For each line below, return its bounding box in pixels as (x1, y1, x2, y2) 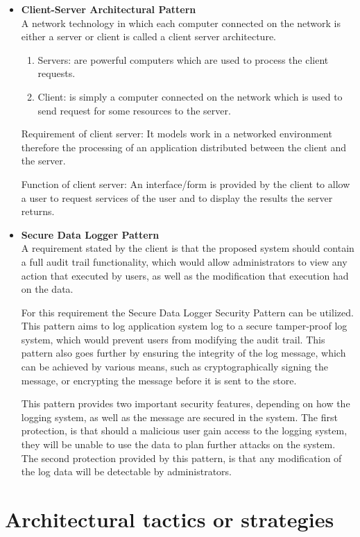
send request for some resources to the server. (37, 103, 231, 117)
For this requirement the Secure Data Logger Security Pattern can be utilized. (21, 305, 354, 319)
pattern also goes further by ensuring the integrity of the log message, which (21, 346, 346, 360)
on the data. (21, 282, 74, 296)
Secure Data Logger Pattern (21, 227, 160, 241)
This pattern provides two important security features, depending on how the (21, 396, 350, 411)
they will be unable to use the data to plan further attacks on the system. (21, 437, 336, 452)
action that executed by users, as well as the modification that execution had (21, 268, 349, 282)
